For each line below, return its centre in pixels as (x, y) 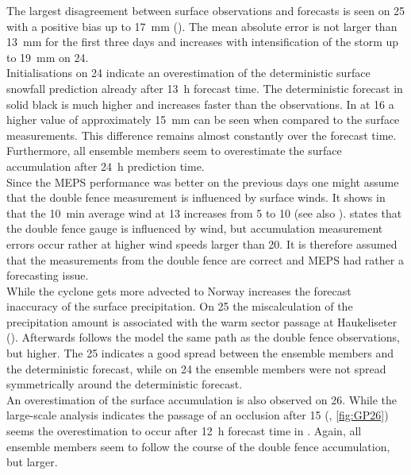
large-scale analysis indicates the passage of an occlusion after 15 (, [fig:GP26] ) (198, 415)
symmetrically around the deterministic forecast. (125, 384)
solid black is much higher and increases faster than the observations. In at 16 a (200, 104)
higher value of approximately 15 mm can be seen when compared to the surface (203, 120)
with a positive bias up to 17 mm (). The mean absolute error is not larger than (202, 26)
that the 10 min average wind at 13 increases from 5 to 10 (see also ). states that (204, 212)
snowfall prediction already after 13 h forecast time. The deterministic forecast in (205, 88)
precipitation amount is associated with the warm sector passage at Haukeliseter (202, 321)
